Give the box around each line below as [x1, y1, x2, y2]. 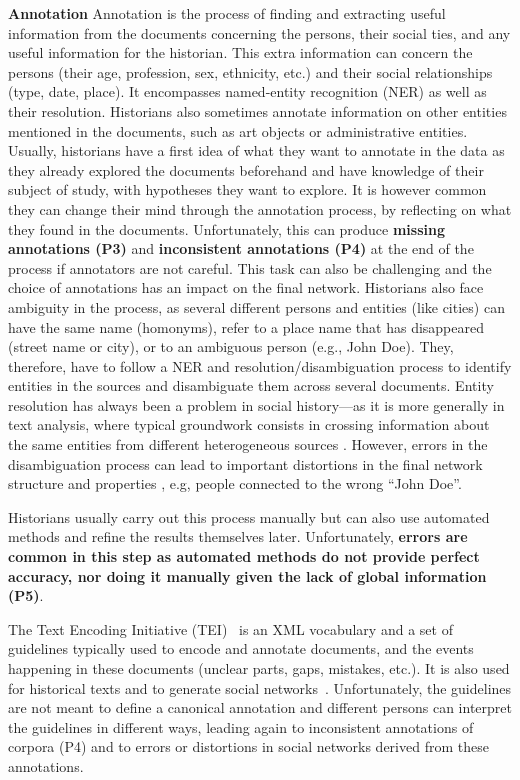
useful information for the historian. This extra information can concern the [8, 42, 473, 63]
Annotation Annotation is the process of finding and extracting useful [8, 3, 446, 23]
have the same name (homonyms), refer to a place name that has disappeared [8, 316, 484, 337]
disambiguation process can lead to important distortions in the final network [8, 453, 483, 474]
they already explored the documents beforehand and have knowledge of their [8, 159, 484, 180]
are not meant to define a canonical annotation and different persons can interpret [8, 697, 512, 718]
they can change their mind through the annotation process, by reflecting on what [8, 198, 512, 219]
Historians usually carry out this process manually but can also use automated [8, 506, 490, 527]
